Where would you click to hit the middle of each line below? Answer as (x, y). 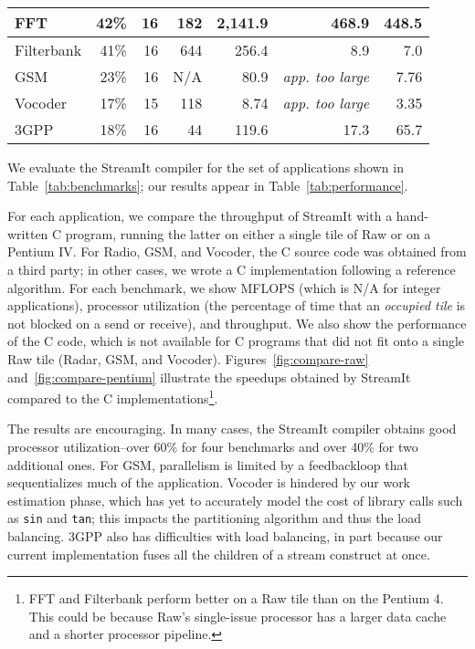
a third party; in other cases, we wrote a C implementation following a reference (232, 269)
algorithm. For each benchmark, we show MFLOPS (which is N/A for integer (224, 287)
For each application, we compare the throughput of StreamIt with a (200, 216)
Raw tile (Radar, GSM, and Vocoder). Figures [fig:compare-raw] (188, 358)
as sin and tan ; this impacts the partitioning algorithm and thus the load (214, 518)
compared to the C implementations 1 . (113, 397)
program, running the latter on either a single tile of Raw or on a (248, 233)
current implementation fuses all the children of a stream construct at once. (219, 554)
